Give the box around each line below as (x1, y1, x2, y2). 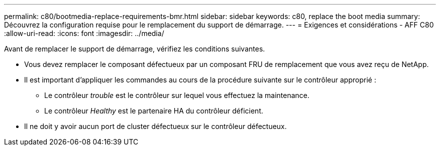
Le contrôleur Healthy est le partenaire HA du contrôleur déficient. (44, 106, 263, 115)
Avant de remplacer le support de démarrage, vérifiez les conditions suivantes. (4, 44, 265, 53)
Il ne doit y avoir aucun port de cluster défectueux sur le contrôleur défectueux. (24, 122, 287, 130)
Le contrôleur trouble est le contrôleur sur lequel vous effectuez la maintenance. (44, 91, 310, 99)
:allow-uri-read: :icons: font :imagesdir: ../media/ (4, 29, 164, 37)
